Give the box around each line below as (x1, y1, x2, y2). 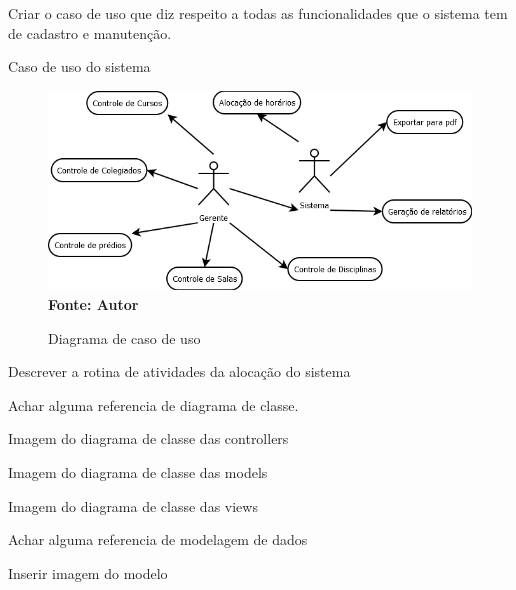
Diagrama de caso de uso (48, 327, 201, 348)
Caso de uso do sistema (8, 56, 151, 77)
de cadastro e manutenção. (8, 22, 172, 43)
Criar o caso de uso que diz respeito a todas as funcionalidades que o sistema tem (8, 3, 508, 23)
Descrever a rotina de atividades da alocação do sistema (8, 361, 351, 382)
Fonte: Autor (48, 293, 139, 314)
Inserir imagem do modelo (8, 562, 168, 583)
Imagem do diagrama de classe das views (8, 495, 258, 516)
